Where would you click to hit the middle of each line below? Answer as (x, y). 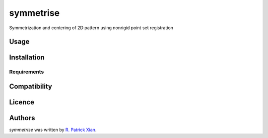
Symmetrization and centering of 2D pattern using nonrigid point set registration (91, 28)
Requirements (27, 72)
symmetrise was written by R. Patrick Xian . (53, 130)
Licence (22, 102)
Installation (27, 58)
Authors (22, 118)
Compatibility (31, 86)
